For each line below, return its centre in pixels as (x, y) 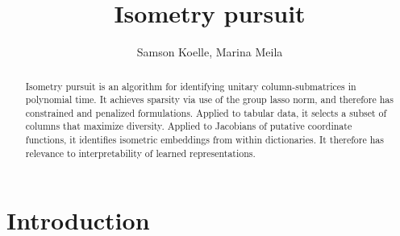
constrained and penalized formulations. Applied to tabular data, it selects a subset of (206, 112)
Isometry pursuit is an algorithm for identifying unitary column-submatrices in (191, 86)
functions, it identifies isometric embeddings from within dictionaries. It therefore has (204, 140)
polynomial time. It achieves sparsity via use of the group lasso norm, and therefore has (209, 99)
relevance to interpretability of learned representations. (140, 153)
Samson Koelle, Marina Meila (210, 52)
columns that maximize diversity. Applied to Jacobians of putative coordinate (189, 126)
